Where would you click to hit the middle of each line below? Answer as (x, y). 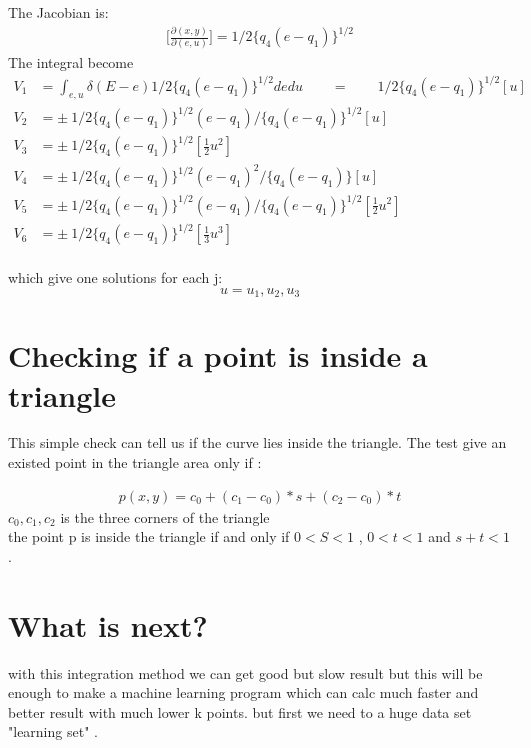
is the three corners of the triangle (165, 516)
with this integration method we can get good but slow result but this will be (245, 672)
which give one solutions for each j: (115, 277)
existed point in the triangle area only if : (135, 462)
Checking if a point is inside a (218, 355)
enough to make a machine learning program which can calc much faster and (243, 692)
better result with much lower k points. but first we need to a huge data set (240, 711)
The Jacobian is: (58, 12)
